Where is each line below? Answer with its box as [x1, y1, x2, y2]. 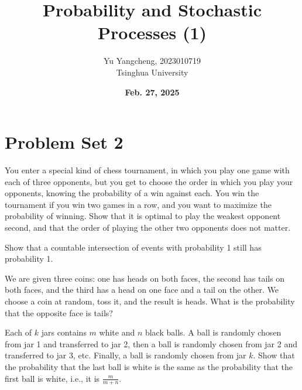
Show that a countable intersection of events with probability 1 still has [5, 241, 262, 253]
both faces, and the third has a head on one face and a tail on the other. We [5, 283, 279, 296]
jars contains [41, 326, 87, 338]
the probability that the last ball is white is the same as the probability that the [5, 360, 293, 372]
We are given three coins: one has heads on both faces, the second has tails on [5, 272, 285, 284]
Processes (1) [97, 20, 207, 45]
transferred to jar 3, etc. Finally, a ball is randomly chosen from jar [5, 349, 246, 361]
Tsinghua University [116, 66, 188, 78]
